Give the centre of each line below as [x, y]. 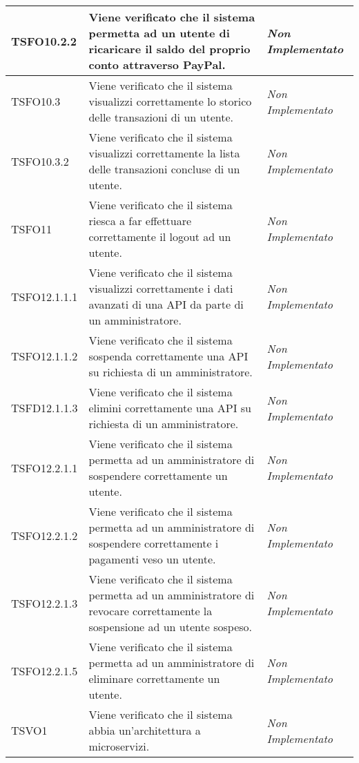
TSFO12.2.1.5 [45, 670]
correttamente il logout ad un [160, 236]
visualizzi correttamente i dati [161, 288]
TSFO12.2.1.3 [45, 603]
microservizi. [119, 746]
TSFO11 [31, 229]
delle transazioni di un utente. [161, 117]
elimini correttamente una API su [170, 408]
